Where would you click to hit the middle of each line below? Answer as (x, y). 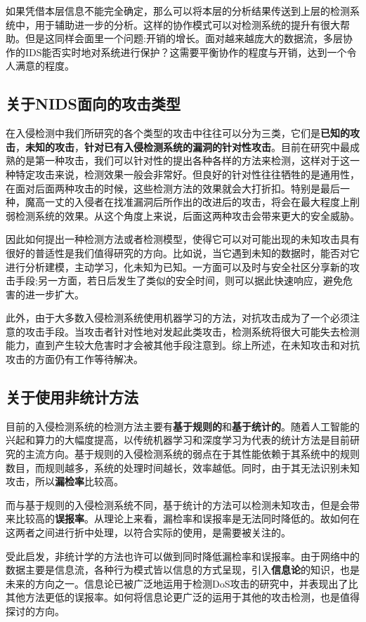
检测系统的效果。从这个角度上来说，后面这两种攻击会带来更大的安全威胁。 (187, 215)
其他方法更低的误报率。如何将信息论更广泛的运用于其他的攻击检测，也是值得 (183, 597)
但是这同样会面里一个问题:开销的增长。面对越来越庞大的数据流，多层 (184, 38)
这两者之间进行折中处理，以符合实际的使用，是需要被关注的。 (148, 532)
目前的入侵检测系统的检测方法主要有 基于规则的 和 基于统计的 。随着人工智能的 (183, 426)
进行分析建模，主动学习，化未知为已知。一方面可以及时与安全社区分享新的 (178, 266)
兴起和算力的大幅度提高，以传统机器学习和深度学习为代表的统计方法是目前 (178, 440)
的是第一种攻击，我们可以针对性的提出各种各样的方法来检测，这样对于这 (182, 160)
